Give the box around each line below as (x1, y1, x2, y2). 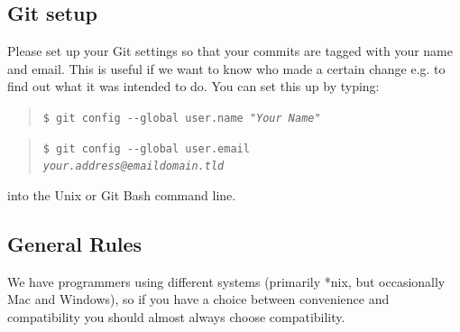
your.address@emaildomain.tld (42, 160, 225, 173)
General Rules (7, 229, 143, 257)
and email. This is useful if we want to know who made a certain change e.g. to (7, 59, 446, 78)
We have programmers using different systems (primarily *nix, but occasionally (7, 272, 446, 290)
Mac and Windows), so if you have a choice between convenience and (7, 290, 390, 309)
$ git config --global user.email (42, 142, 250, 155)
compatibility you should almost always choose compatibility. (7, 307, 345, 326)
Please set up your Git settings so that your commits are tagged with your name (7, 41, 453, 60)
